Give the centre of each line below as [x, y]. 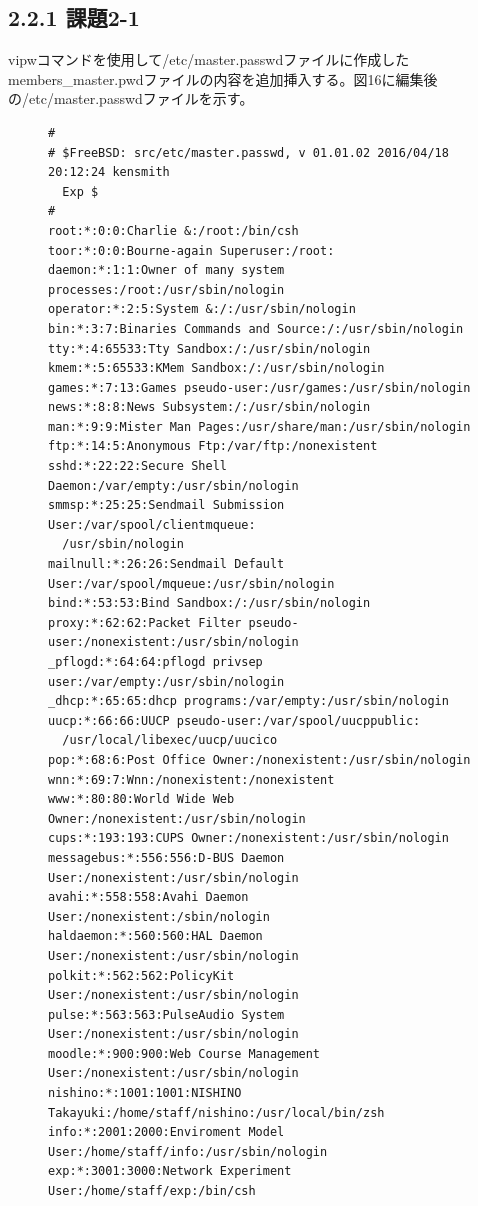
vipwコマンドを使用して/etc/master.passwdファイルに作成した [209, 59]
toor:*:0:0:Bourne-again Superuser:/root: [191, 250]
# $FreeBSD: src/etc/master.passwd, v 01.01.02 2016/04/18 [248, 152]
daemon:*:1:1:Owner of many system [166, 270]
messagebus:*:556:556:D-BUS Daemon [166, 857]
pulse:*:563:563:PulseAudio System [166, 1014]
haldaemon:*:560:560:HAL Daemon [155, 936]
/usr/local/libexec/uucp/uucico [170, 740]
